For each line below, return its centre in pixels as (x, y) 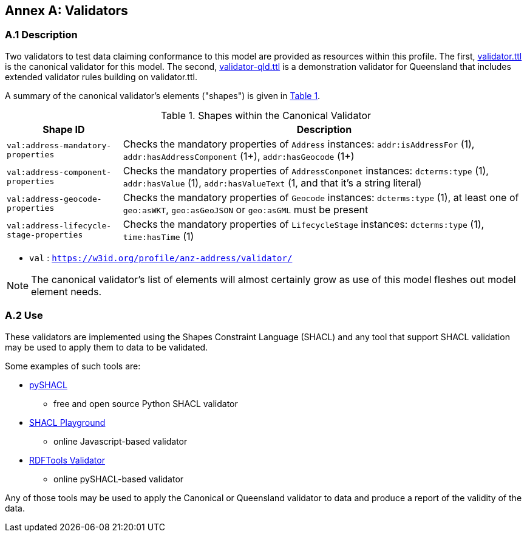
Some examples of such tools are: (73, 366)
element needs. (66, 291)
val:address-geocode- (54, 199)
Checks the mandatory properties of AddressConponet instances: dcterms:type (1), (306, 170)
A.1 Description (41, 35)
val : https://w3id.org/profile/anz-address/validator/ (161, 258)
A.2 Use (24, 316)
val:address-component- (59, 172)
